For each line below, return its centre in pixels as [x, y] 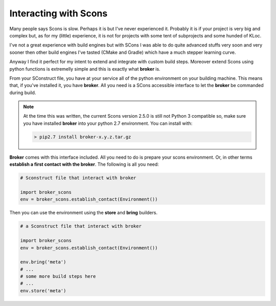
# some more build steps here [58, 277]
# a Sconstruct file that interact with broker [81, 226]
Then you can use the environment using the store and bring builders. [84, 213]
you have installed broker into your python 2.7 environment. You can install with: [108, 123]
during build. [23, 93]
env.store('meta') [43, 291]
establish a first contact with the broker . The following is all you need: [84, 164]
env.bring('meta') [43, 262]
